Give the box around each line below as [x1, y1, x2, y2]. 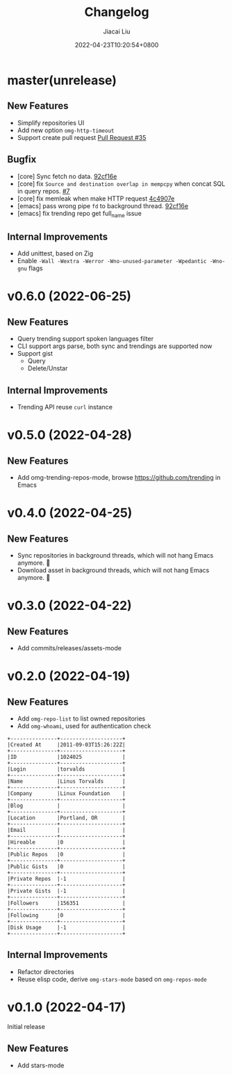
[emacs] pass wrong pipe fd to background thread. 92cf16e [17, 201, 189, 210]
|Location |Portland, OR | [7, 814, 126, 822]
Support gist [17, 350, 53, 358]
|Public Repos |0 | [7, 851, 126, 858]
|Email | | [7, 826, 126, 833]
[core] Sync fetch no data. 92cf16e [17, 172, 117, 180]
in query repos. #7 [17, 187, 71, 195]
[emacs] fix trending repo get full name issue [17, 209, 142, 219]
